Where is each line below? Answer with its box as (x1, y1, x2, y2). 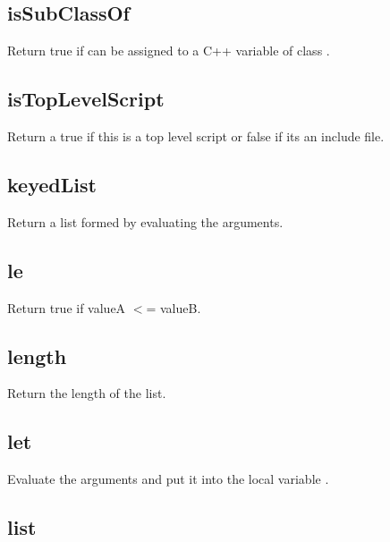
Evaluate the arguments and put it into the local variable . (7, 470, 329, 488)
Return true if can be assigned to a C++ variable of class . (7, 41, 330, 60)
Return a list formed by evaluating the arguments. (7, 212, 284, 231)
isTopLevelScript (7, 85, 165, 113)
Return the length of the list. (7, 384, 166, 402)
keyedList (7, 170, 97, 198)
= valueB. (146, 298, 201, 317)
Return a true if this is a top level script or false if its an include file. (7, 127, 385, 145)
